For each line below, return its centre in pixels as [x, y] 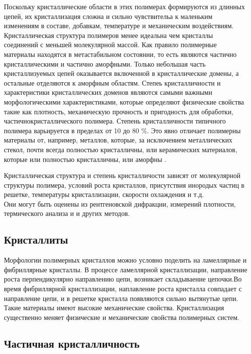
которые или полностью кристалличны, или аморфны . [85, 159]
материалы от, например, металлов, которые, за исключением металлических [118, 140]
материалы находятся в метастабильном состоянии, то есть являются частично [120, 54]
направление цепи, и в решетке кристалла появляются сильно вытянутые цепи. [121, 298]
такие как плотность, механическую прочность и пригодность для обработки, [119, 111]
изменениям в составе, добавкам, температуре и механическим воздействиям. [119, 26]
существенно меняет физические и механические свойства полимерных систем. [122, 317]
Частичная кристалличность [72, 343]
